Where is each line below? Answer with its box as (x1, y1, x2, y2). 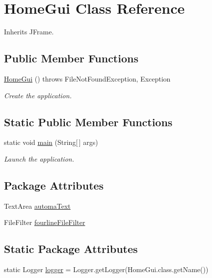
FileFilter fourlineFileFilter (4, 217, 85, 227)
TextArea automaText (4, 200, 71, 211)
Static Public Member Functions (4, 114, 173, 129)
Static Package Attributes (4, 241, 138, 256)
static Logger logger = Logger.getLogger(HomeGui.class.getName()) (4, 264, 209, 275)
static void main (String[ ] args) (4, 137, 98, 147)
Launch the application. (4, 153, 74, 164)
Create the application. (4, 90, 72, 100)
